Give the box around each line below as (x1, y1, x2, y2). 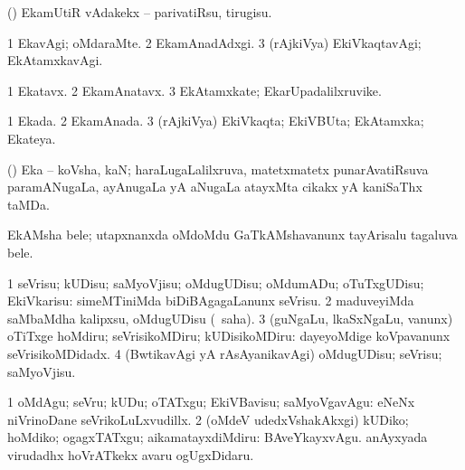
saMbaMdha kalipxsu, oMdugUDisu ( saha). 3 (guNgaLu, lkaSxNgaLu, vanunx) (7, 308, 453, 327)
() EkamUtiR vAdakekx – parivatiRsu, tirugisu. (7, 3, 272, 21)
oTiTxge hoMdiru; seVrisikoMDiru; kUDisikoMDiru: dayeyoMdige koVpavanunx (7, 326, 451, 345)
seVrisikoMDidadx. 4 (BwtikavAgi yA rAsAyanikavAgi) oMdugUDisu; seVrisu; (7, 343, 442, 362)
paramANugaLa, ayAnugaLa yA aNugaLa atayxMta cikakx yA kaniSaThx (7, 177, 422, 196)
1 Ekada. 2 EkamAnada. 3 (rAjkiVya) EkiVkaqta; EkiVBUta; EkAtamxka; (7, 111, 424, 130)
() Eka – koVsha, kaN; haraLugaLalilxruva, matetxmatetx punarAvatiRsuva (7, 159, 429, 178)
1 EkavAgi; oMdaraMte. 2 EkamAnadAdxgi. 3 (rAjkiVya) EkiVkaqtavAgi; (7, 33, 422, 52)
